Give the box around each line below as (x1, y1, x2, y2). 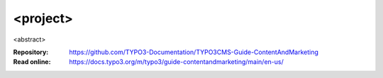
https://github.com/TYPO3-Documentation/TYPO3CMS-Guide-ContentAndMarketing (69, 48, 319, 56)
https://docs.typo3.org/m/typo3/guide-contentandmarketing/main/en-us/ (69, 58, 284, 66)
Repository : (13, 48, 49, 56)
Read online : (13, 58, 51, 66)
